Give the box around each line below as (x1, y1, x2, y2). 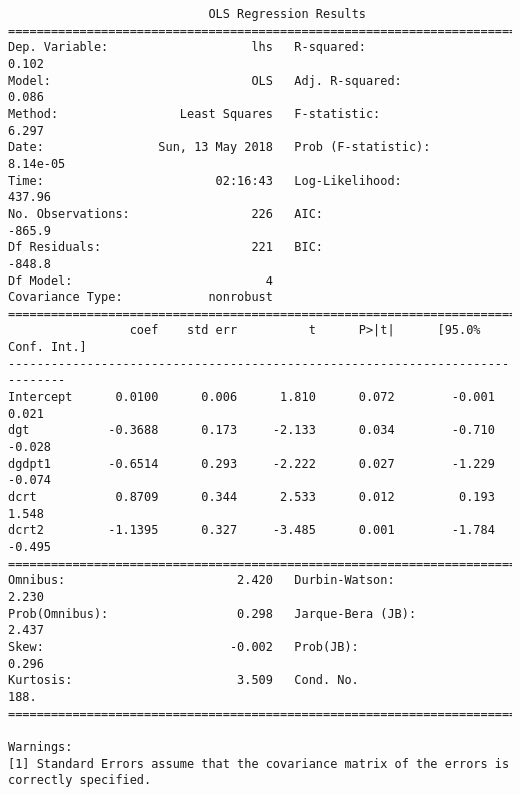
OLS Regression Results (208, 7, 366, 21)
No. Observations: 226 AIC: (8, 206, 323, 221)
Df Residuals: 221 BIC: (8, 240, 323, 255)
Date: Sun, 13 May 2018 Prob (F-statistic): (8, 140, 431, 155)
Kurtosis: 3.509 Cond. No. (8, 673, 359, 688)
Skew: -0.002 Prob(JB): (8, 639, 359, 654)
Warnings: (8, 739, 73, 754)
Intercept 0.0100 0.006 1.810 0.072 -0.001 (8, 390, 495, 405)
